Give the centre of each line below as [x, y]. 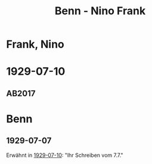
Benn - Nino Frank [100, 11]
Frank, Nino [35, 44]
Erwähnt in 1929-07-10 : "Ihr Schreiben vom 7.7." [65, 155]
